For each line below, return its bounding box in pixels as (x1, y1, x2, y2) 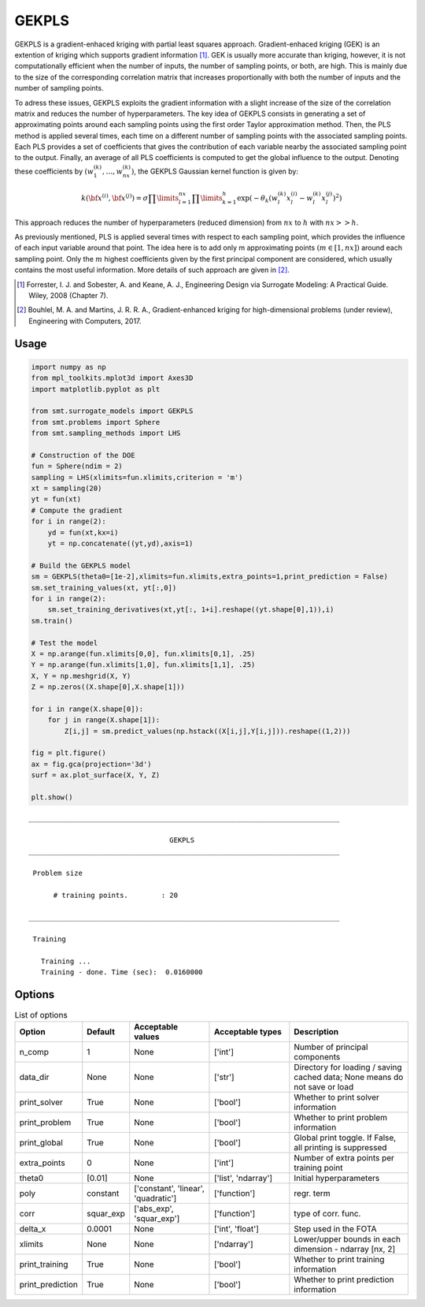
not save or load (294, 1081, 354, 1092)
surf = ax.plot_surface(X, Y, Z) (31, 771, 161, 780)
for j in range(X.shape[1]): (47, 716, 161, 724)
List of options (14, 1009, 68, 1020)
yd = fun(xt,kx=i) (47, 528, 119, 537)
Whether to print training (294, 1253, 385, 1264)
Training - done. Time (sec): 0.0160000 (40, 968, 204, 977)
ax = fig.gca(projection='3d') (31, 759, 153, 769)
